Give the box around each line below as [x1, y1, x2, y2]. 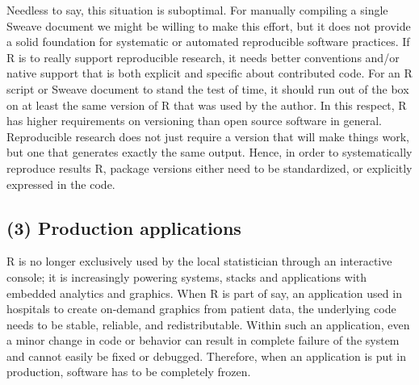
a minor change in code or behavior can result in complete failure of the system [6, 332, 400, 349]
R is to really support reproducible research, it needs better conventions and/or [6, 48, 400, 65]
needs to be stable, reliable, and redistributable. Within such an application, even [6, 316, 410, 333]
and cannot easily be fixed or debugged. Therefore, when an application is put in [6, 347, 406, 364]
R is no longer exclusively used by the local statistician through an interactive [6, 253, 392, 270]
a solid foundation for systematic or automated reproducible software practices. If [6, 33, 410, 50]
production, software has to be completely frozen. [6, 363, 251, 380]
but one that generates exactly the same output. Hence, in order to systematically [6, 144, 413, 161]
